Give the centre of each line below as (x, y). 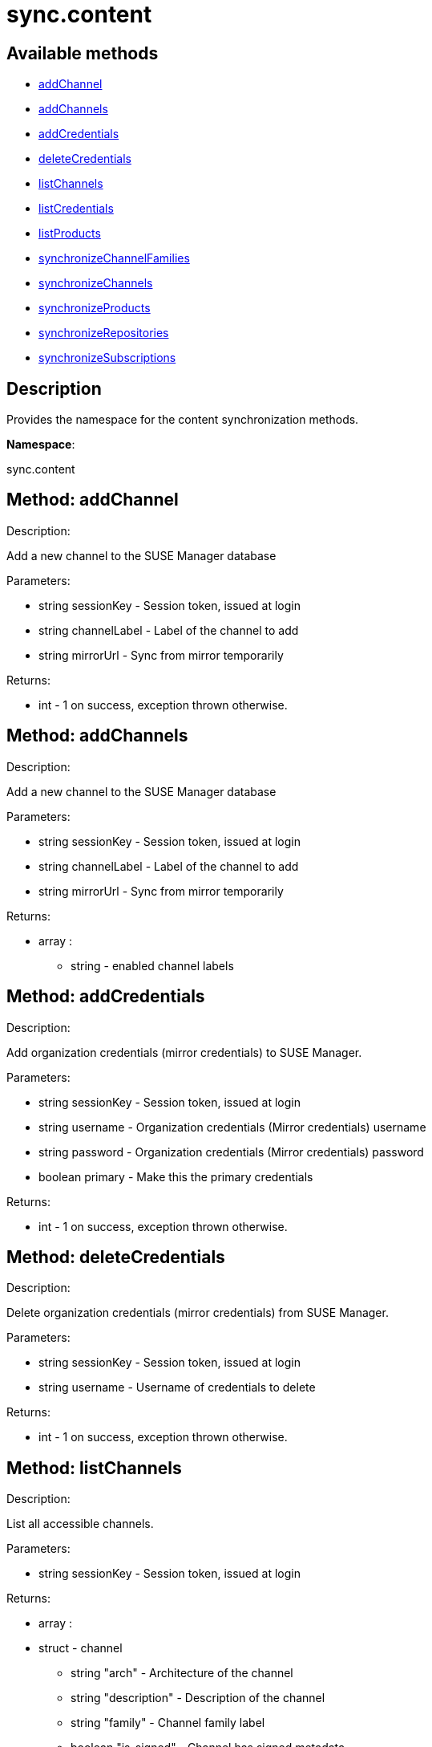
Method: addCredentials (106, 997)
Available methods (83, 53)
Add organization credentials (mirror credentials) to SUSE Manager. (184, 1052)
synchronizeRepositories (104, 333)
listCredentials (76, 209)
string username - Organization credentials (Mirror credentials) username (232, 1127)
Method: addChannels (97, 736)
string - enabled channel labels (152, 965)
